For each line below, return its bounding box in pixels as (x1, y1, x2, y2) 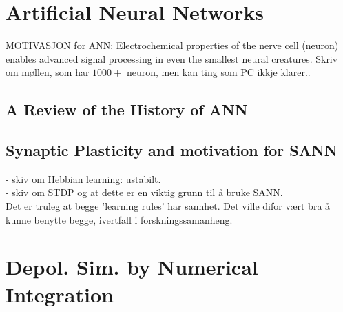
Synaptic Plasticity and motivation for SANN (6, 139, 337, 161)
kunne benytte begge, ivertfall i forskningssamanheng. (6, 212, 233, 226)
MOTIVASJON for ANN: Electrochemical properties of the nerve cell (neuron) (6, 38, 339, 52)
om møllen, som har (6, 65, 90, 79)
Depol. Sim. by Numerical (6, 253, 258, 281)
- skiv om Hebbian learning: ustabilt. (6, 171, 161, 186)
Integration (6, 280, 114, 308)
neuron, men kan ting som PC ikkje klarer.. (126, 65, 311, 79)
